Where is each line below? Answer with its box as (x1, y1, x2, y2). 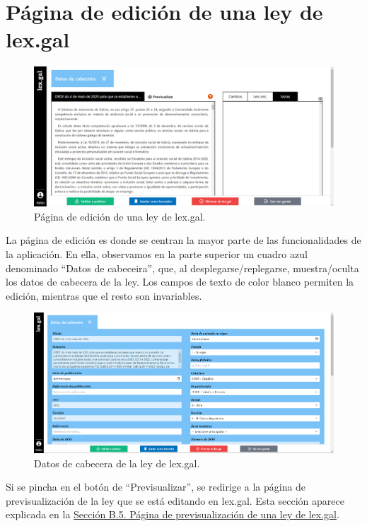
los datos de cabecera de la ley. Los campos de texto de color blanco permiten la (6, 274, 354, 289)
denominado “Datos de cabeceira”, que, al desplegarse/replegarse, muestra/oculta (6, 260, 359, 275)
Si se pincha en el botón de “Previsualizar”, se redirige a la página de (6, 479, 306, 494)
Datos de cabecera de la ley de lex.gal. (34, 455, 200, 470)
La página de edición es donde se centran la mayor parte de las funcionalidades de (6, 233, 361, 247)
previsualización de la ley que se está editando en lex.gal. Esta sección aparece (6, 493, 344, 508)
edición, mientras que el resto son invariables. (6, 288, 202, 303)
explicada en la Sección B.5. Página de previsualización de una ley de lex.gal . (6, 507, 339, 522)
